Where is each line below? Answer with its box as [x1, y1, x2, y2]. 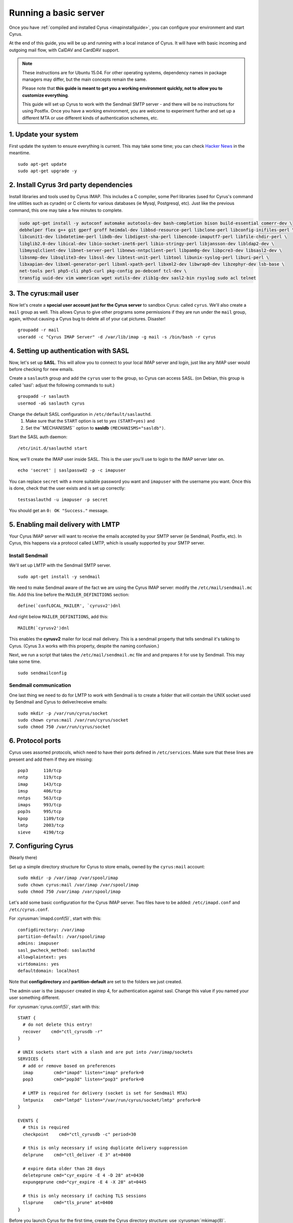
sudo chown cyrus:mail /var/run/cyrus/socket [18, 717, 129, 723]
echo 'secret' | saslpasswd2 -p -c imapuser [18, 468, 126, 473]
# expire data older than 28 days [22, 1166, 105, 1171]
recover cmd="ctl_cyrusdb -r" [22, 1029, 103, 1034]
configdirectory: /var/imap [18, 927, 85, 932]
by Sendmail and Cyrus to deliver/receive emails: [9, 699, 107, 705]
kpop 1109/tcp [18, 815, 64, 821]
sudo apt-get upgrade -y [18, 168, 77, 174]
